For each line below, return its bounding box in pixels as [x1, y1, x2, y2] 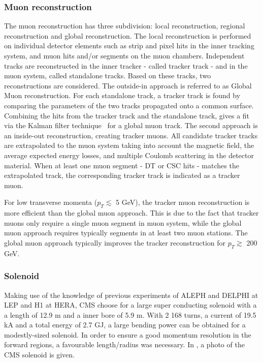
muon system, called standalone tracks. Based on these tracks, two [4, 70, 211, 81]
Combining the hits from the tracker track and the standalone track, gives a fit [4, 110, 250, 120]
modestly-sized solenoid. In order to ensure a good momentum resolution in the [4, 329, 251, 340]
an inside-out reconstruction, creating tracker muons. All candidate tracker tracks [4, 130, 258, 140]
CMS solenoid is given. [4, 349, 75, 360]
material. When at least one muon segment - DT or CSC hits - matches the [4, 160, 239, 170]
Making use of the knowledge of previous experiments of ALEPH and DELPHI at [4, 289, 258, 300]
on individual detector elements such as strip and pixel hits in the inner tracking [4, 40, 254, 51]
